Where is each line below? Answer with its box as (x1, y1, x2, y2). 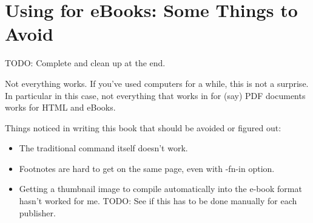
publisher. (19, 206, 56, 219)
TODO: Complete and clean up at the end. (5, 57, 166, 69)
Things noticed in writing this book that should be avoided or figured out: (5, 121, 281, 134)
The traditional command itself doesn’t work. (19, 142, 188, 154)
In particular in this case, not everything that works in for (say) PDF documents (5, 89, 306, 101)
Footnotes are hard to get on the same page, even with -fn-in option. (19, 162, 275, 174)
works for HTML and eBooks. (5, 101, 116, 114)
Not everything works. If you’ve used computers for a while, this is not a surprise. (5, 77, 309, 89)
